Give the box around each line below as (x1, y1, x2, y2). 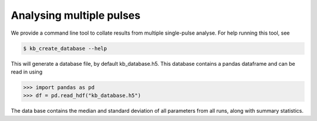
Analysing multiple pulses (11, 9, 141, 22)
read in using (11, 68, 43, 75)
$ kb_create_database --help (23, 45, 107, 52)
